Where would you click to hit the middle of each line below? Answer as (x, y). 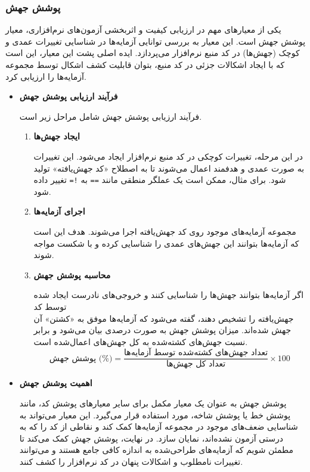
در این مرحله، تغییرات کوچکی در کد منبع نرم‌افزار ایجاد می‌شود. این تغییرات (168, 156)
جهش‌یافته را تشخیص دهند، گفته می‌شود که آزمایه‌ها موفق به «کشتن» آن (164, 318)
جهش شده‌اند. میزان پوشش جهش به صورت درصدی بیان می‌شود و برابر (162, 330)
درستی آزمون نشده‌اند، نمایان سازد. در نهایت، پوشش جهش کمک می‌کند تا (151, 438)
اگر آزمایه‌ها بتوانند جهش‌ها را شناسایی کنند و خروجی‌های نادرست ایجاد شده (169, 295)
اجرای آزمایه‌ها (59, 211)
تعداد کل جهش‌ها (196, 364)
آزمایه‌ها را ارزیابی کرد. (46, 76)
